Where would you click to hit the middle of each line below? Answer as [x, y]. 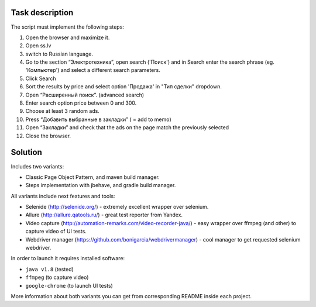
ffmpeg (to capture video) [57, 277]
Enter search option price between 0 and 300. [81, 103]
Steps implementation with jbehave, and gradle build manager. [101, 185]
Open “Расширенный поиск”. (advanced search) [85, 95]
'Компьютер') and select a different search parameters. [93, 70]
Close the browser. [48, 136]
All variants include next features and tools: [63, 196]
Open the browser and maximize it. [68, 37]
